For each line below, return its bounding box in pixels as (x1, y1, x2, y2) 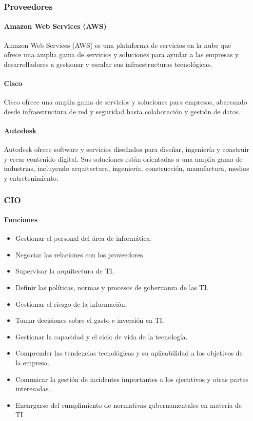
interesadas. (15, 383, 51, 394)
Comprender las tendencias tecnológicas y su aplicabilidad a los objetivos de (15, 348, 243, 358)
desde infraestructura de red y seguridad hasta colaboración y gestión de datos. (4, 106, 241, 116)
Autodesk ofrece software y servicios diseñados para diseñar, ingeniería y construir (4, 144, 249, 154)
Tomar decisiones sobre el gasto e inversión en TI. (15, 315, 164, 325)
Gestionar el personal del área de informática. (15, 233, 152, 243)
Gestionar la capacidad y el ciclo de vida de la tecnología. (15, 331, 188, 341)
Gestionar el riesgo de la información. (15, 298, 127, 309)
